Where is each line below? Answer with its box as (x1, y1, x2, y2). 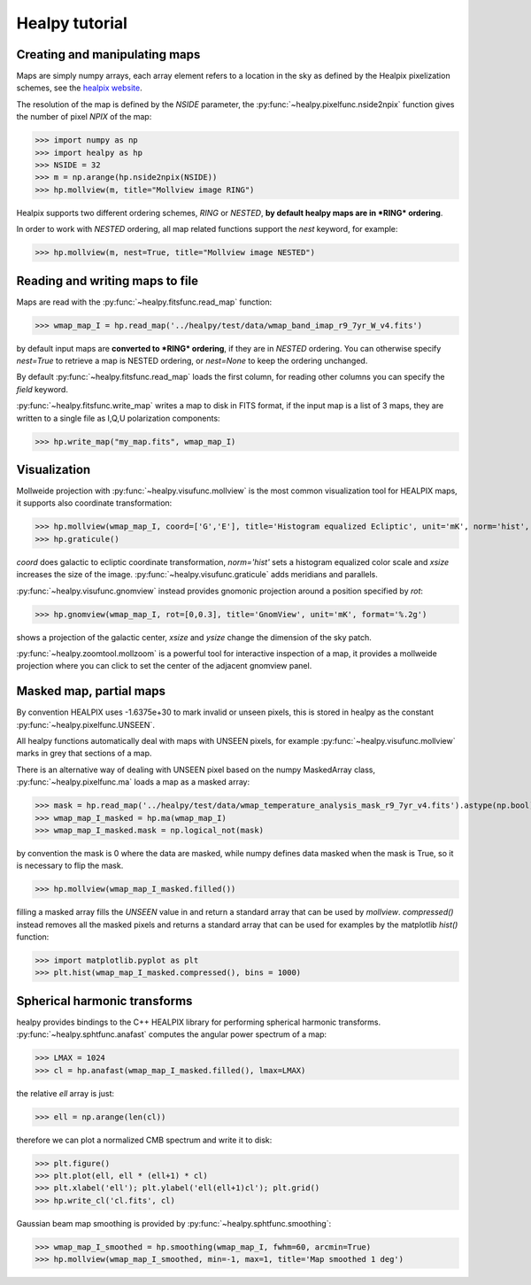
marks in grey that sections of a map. (16, 748, 152, 759)
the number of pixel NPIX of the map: (16, 112, 152, 122)
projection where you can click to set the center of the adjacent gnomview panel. (16, 661, 312, 671)
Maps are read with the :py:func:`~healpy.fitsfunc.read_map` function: (16, 297, 273, 307)
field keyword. (16, 383, 68, 394)
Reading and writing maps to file (16, 273, 199, 288)
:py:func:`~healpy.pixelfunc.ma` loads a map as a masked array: (16, 777, 250, 787)
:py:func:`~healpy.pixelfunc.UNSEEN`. (16, 719, 155, 730)
